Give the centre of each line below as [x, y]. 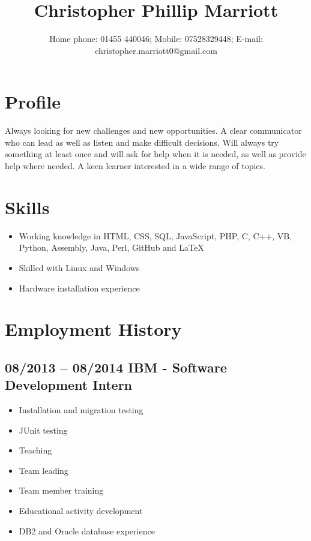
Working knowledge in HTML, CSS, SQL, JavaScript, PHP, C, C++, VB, [155, 235]
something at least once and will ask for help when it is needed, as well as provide [155, 154]
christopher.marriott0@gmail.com [156, 50]
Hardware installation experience [79, 288]
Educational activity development [81, 511]
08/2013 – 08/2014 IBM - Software [116, 367]
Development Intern [69, 385]
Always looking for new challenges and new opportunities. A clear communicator [153, 130]
